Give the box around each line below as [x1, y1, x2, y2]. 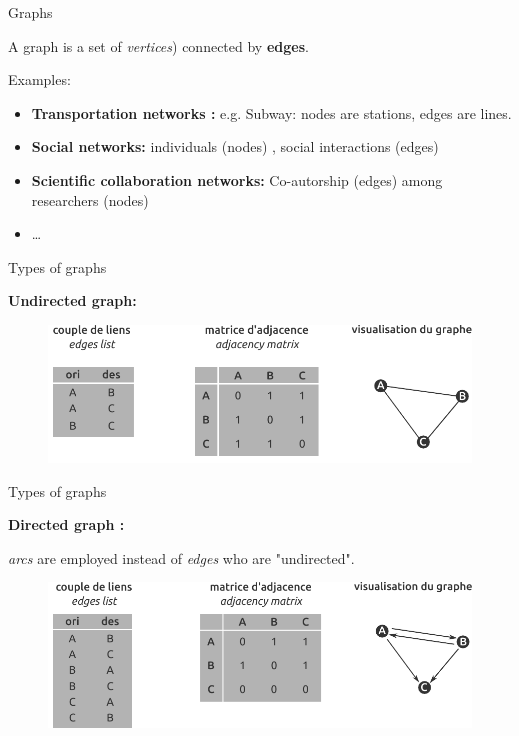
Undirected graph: [8, 290, 137, 311]
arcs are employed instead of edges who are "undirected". [8, 547, 355, 568]
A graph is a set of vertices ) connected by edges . [8, 35, 309, 56]
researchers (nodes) [31, 189, 149, 210]
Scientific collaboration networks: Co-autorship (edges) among [31, 169, 443, 190]
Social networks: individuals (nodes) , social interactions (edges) [31, 136, 439, 157]
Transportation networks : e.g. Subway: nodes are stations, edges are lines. [31, 102, 512, 123]
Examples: [8, 69, 71, 90]
